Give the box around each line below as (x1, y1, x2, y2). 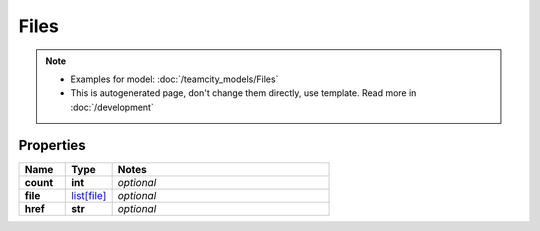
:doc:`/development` (70, 101, 154, 113)
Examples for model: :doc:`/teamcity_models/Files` (70, 73, 279, 85)
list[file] (71, 188, 107, 202)
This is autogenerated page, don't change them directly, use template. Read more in (70, 87, 417, 99)
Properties (18, 136, 86, 154)
